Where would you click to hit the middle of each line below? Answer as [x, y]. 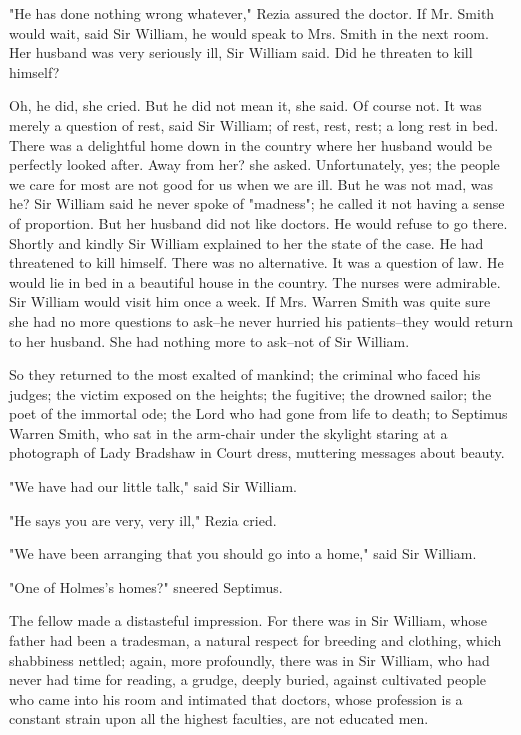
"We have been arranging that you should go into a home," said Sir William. [243, 553]
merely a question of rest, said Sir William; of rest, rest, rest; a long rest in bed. [254, 124]
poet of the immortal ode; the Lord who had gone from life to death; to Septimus [258, 413]
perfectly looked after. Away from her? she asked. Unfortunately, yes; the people [254, 164]
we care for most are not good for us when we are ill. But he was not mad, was [251, 183]
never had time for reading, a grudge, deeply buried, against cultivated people [248, 679]
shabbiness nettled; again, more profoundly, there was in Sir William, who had [249, 659]
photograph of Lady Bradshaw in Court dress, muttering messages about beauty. [257, 452]
